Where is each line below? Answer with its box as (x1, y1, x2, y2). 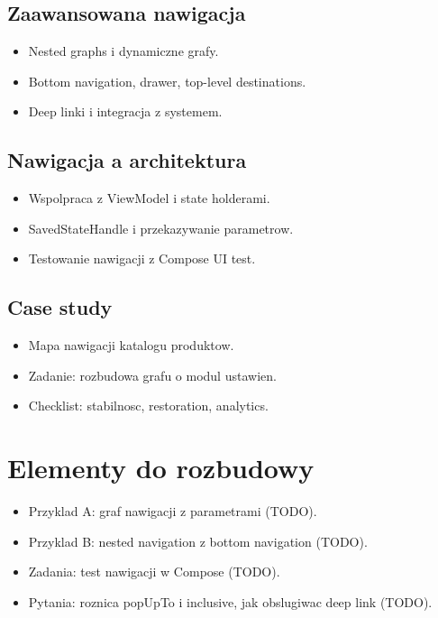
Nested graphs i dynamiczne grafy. (28, 42, 219, 60)
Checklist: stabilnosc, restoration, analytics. (28, 396, 269, 415)
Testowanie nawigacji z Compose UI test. (28, 249, 256, 268)
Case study (7, 293, 113, 321)
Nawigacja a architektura (7, 146, 247, 174)
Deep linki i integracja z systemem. (28, 102, 223, 121)
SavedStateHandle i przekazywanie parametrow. (28, 218, 294, 237)
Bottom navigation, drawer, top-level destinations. (28, 71, 306, 90)
